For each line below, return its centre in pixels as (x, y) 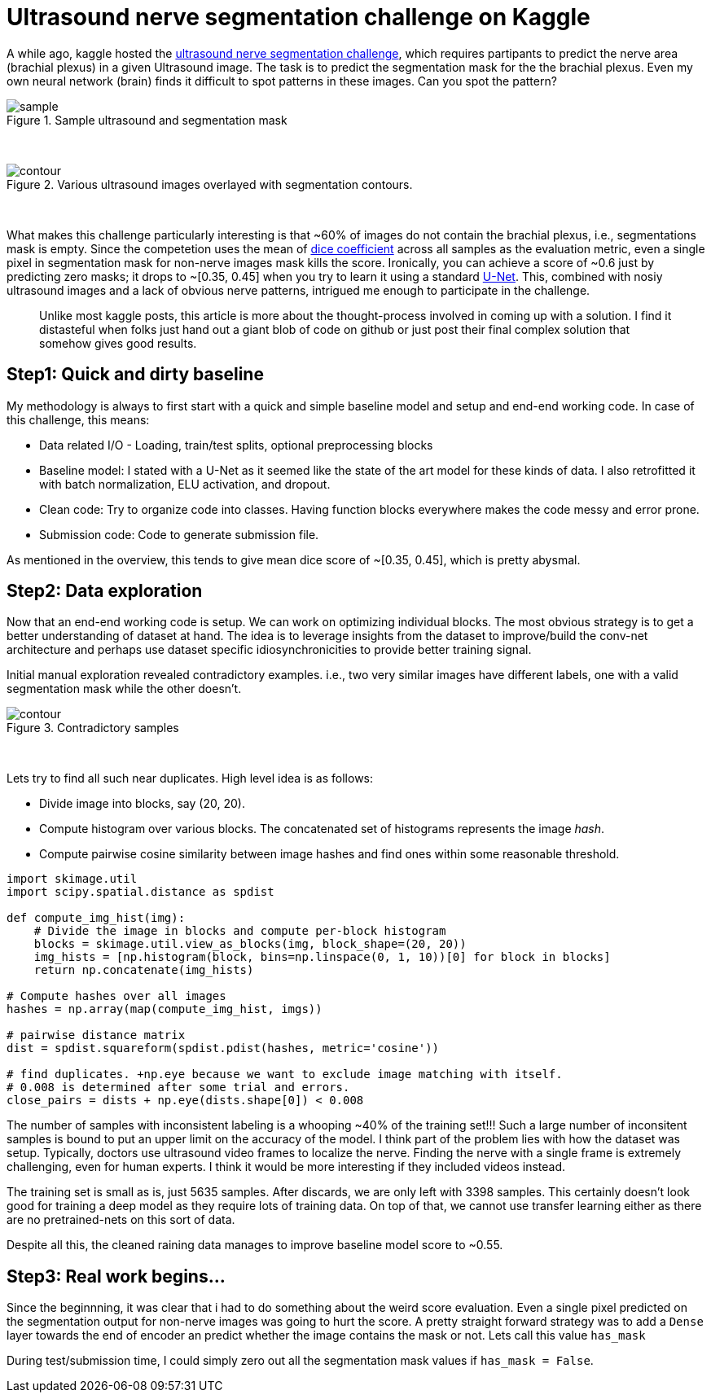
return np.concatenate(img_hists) (144, 970)
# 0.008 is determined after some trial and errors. (178, 1088)
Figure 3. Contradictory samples (93, 728)
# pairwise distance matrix (96, 1035)
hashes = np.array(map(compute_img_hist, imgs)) (165, 1009)
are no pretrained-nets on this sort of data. (121, 1220)
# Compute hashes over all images (116, 996)
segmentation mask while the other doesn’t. (124, 689)
